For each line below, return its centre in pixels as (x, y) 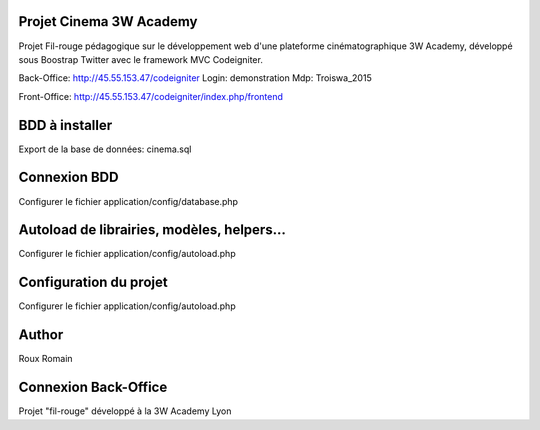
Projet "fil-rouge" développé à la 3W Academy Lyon (125, 411)
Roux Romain (46, 359)
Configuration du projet (93, 282)
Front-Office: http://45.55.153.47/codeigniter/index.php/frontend (151, 96)
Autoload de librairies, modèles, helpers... (152, 230)
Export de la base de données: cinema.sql (105, 149)
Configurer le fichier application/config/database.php (128, 201)
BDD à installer (65, 125)
